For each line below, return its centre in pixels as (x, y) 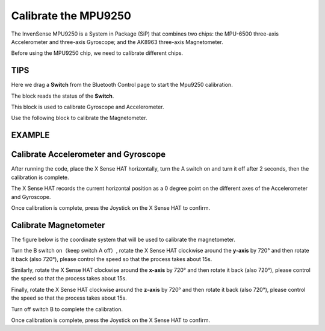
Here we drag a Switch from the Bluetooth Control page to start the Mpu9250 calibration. (122, 85)
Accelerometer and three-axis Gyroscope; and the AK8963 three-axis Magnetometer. (117, 42)
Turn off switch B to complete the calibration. (67, 309)
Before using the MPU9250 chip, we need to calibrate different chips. (97, 53)
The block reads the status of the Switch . (63, 96)
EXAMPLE (30, 135)
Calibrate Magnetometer (58, 225)
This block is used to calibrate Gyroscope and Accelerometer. (88, 107)
